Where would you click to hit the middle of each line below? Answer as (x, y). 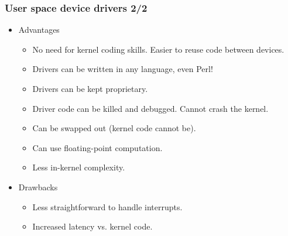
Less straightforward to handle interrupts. (107, 206)
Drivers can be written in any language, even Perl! (123, 69)
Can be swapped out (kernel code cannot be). (114, 128)
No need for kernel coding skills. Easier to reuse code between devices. (158, 49)
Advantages (39, 30)
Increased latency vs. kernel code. (92, 226)
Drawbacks (38, 187)
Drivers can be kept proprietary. (90, 88)
